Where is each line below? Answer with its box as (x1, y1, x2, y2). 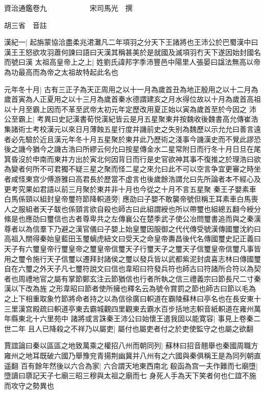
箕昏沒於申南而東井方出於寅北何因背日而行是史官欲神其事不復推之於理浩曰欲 (4, 153, 261, 164)
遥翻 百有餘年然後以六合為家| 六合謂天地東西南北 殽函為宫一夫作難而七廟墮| (4, 360, 258, 371)
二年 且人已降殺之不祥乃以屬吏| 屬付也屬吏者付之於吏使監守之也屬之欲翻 (11, 323, 254, 333)
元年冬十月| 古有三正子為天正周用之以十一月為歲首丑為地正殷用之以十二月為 (4, 83, 258, 94)
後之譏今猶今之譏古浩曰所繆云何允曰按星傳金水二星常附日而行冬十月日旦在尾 (4, 144, 261, 154)
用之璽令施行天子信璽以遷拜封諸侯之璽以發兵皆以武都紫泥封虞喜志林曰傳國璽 (4, 253, 261, 264)
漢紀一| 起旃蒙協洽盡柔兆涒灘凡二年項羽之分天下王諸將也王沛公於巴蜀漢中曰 (4, 37, 258, 47)
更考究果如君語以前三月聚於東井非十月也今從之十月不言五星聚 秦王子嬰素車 (4, 183, 256, 194)
